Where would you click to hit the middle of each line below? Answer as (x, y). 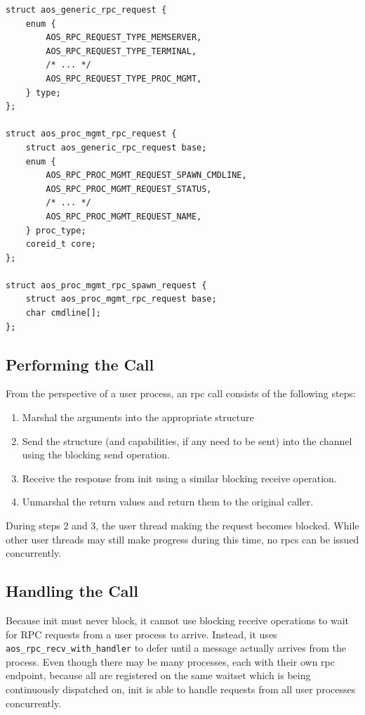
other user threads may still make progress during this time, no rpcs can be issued (182, 539)
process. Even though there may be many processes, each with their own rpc (170, 661)
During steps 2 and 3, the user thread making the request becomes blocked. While (182, 526)
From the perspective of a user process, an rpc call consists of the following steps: (181, 393)
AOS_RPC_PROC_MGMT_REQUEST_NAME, (124, 216)
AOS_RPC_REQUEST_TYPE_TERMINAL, (121, 51)
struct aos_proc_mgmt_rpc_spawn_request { (106, 285)
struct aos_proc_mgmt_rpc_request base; (121, 299)
